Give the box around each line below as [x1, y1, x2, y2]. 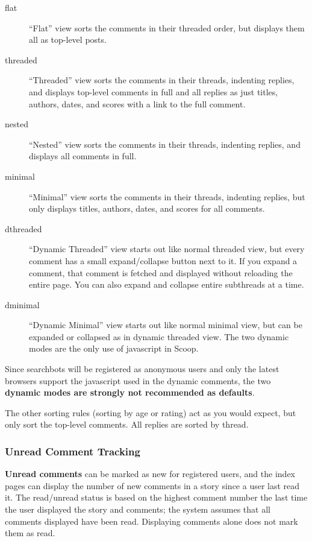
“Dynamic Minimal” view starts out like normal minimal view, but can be [29, 318, 302, 331]
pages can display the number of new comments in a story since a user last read [5, 479, 300, 492]
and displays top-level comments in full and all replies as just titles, [29, 85, 278, 98]
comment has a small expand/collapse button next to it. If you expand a [29, 254, 298, 267]
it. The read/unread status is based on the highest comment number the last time [5, 491, 308, 504]
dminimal [5, 298, 40, 311]
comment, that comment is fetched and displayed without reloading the [29, 266, 293, 279]
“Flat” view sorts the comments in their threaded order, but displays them [29, 21, 305, 34]
